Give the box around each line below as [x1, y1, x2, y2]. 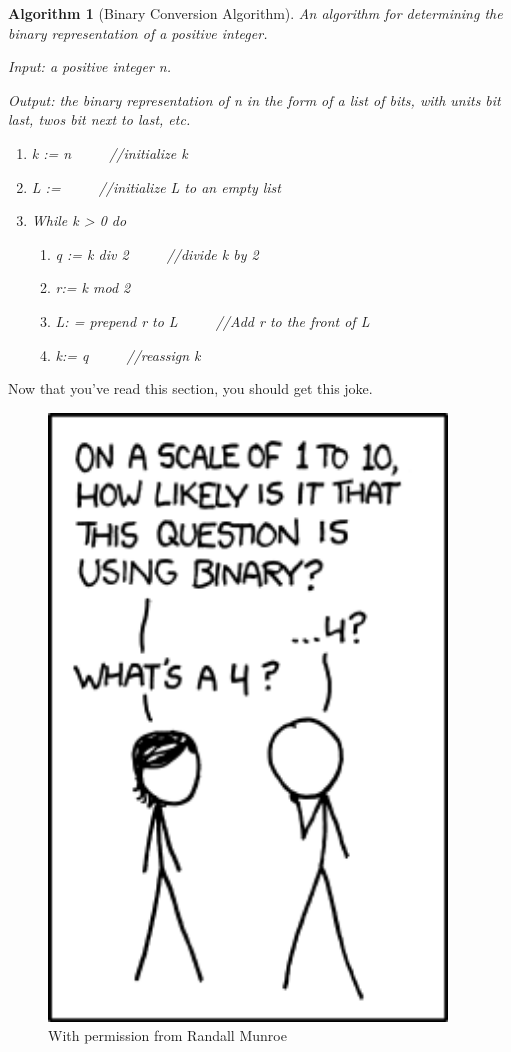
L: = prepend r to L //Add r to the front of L [55, 310, 370, 331]
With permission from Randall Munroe [48, 1025, 287, 1046]
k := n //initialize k [31, 142, 188, 163]
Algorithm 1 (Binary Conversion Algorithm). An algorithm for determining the [8, 3, 503, 23]
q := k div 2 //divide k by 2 [55, 243, 259, 264]
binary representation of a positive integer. [8, 22, 268, 43]
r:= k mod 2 [55, 277, 131, 298]
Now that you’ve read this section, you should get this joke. [8, 378, 373, 399]
